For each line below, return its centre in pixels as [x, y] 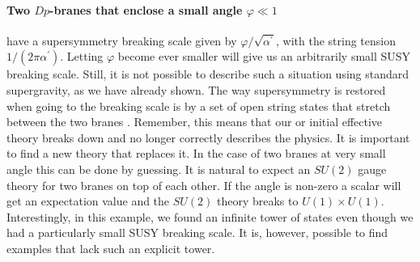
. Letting [82, 56]
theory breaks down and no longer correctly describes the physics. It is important [208, 137]
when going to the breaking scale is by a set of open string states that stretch [199, 106]
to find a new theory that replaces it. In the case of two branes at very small [196, 153]
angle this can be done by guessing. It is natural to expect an [159, 169]
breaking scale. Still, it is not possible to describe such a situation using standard [208, 74]
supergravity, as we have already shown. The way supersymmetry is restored [196, 89]
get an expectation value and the [88, 201]
